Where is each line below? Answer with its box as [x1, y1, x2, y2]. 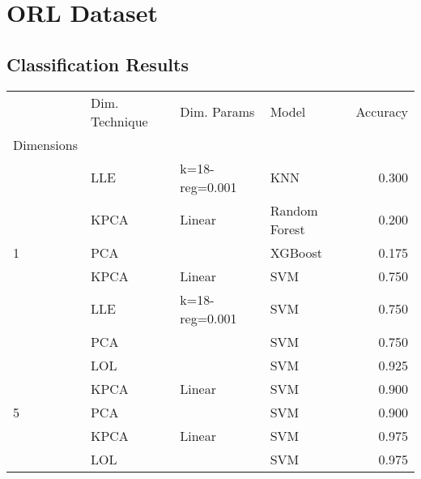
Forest [270, 219, 305, 238]
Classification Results [6, 51, 189, 76]
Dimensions [13, 135, 78, 154]
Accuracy [355, 102, 408, 122]
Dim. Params [180, 102, 255, 122]
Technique [90, 111, 148, 130]
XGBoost [270, 242, 323, 262]
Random [270, 200, 318, 220]
